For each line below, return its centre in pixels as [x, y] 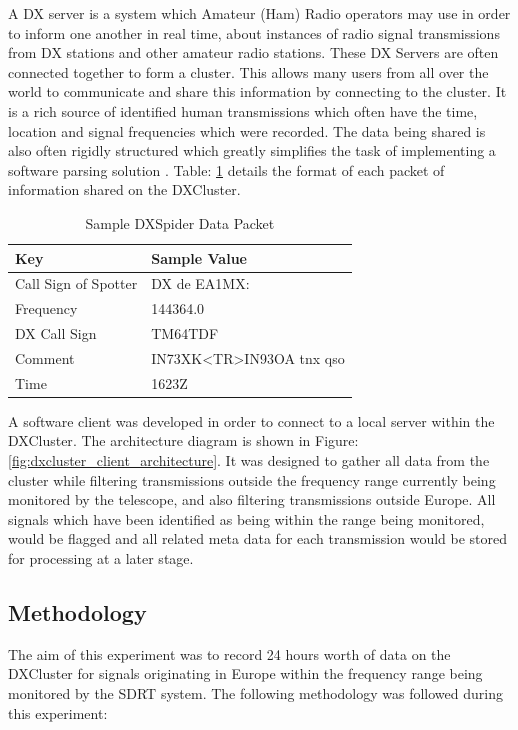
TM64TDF [185, 333]
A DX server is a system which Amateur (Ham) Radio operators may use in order [259, 13]
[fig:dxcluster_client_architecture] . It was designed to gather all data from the [249, 460]
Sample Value [199, 257]
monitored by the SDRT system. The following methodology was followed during [255, 692]
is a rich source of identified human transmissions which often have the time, [243, 110]
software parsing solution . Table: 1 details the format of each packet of [226, 169]
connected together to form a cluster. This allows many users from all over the [248, 71]
